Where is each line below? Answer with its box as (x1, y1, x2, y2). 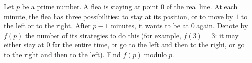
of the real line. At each (166, 1, 238, 11)
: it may (215, 30, 239, 40)
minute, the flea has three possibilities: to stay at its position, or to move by (4, 11, 233, 21)
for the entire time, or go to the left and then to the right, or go (52, 40, 245, 50)
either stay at (4, 40, 44, 50)
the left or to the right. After (4, 21, 91, 31)
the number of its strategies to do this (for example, (25, 30, 181, 40)
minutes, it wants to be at (111, 21, 189, 31)
